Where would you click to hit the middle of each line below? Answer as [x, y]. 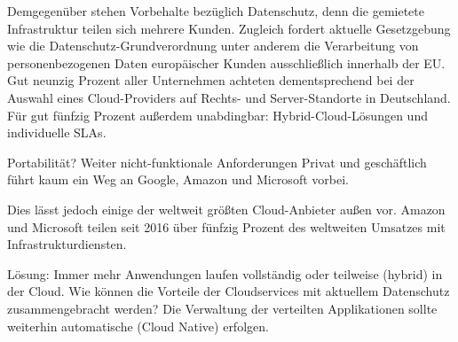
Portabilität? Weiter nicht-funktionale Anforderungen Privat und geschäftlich [217, 162]
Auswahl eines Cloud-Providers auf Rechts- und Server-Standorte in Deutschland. [229, 97]
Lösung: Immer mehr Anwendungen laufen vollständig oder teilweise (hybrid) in [225, 273]
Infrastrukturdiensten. [67, 244]
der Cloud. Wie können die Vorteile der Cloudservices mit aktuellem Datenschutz [229, 291]
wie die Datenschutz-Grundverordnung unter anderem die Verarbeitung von [213, 46]
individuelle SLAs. [57, 132]
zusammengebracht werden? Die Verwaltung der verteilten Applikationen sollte [222, 308]
